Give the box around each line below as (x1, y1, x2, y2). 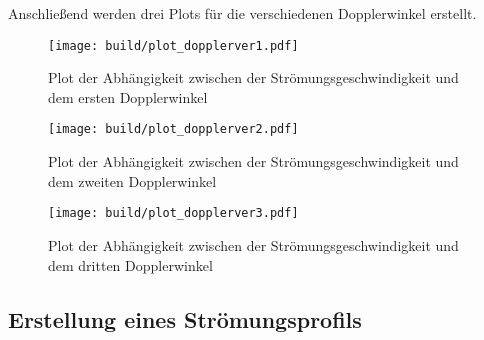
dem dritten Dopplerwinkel (48, 254, 213, 275)
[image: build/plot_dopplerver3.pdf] (48, 206, 299, 221)
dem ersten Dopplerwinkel (48, 86, 208, 107)
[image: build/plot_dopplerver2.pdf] (48, 122, 299, 137)
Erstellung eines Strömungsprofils (8, 303, 362, 334)
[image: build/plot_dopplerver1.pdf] (48, 38, 299, 53)
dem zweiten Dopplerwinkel (48, 170, 217, 191)
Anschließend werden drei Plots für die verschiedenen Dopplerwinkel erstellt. (8, 3, 477, 23)
